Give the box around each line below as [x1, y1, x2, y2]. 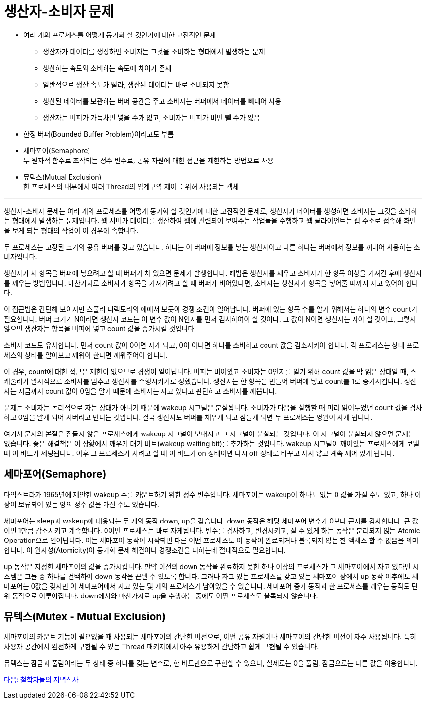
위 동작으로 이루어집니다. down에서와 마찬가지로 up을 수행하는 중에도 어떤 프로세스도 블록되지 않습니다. [4, 591, 318, 600]
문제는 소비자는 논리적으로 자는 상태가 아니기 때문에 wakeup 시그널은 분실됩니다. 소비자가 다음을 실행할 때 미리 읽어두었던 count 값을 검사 [4, 403, 422, 412]
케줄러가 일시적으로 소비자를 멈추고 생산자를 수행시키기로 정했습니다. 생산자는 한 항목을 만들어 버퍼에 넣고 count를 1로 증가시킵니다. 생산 [4, 377, 417, 385]
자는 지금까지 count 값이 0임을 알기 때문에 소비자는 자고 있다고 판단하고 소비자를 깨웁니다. [4, 386, 277, 395]
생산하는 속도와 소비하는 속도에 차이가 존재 [43, 63, 172, 72]
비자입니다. [4, 252, 37, 261]
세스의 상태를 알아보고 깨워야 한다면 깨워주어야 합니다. [4, 350, 168, 359]
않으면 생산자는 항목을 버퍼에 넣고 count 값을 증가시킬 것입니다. [4, 324, 196, 333]
